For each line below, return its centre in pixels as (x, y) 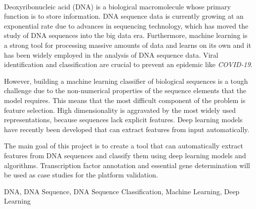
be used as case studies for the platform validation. (81, 175)
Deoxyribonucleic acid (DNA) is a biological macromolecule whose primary (117, 6)
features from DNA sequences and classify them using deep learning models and (125, 155)
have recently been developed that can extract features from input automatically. (127, 129)
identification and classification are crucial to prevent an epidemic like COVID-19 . (128, 64)
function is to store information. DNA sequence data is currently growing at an (124, 16)
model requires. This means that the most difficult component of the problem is (125, 100)
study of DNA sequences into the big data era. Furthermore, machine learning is (126, 35)
